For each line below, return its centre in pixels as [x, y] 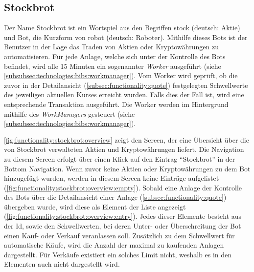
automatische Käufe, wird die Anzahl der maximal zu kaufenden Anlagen [114, 245]
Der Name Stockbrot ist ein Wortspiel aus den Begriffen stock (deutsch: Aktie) [122, 28]
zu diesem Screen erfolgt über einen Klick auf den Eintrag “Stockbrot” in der [120, 158]
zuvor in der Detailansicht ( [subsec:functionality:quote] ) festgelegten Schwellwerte [126, 85]
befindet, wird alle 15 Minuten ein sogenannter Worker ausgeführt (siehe [113, 66]
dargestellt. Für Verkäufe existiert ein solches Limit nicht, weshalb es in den [118, 254]
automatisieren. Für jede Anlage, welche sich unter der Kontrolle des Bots [115, 56]
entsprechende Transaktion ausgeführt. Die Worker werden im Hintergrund [116, 104]
